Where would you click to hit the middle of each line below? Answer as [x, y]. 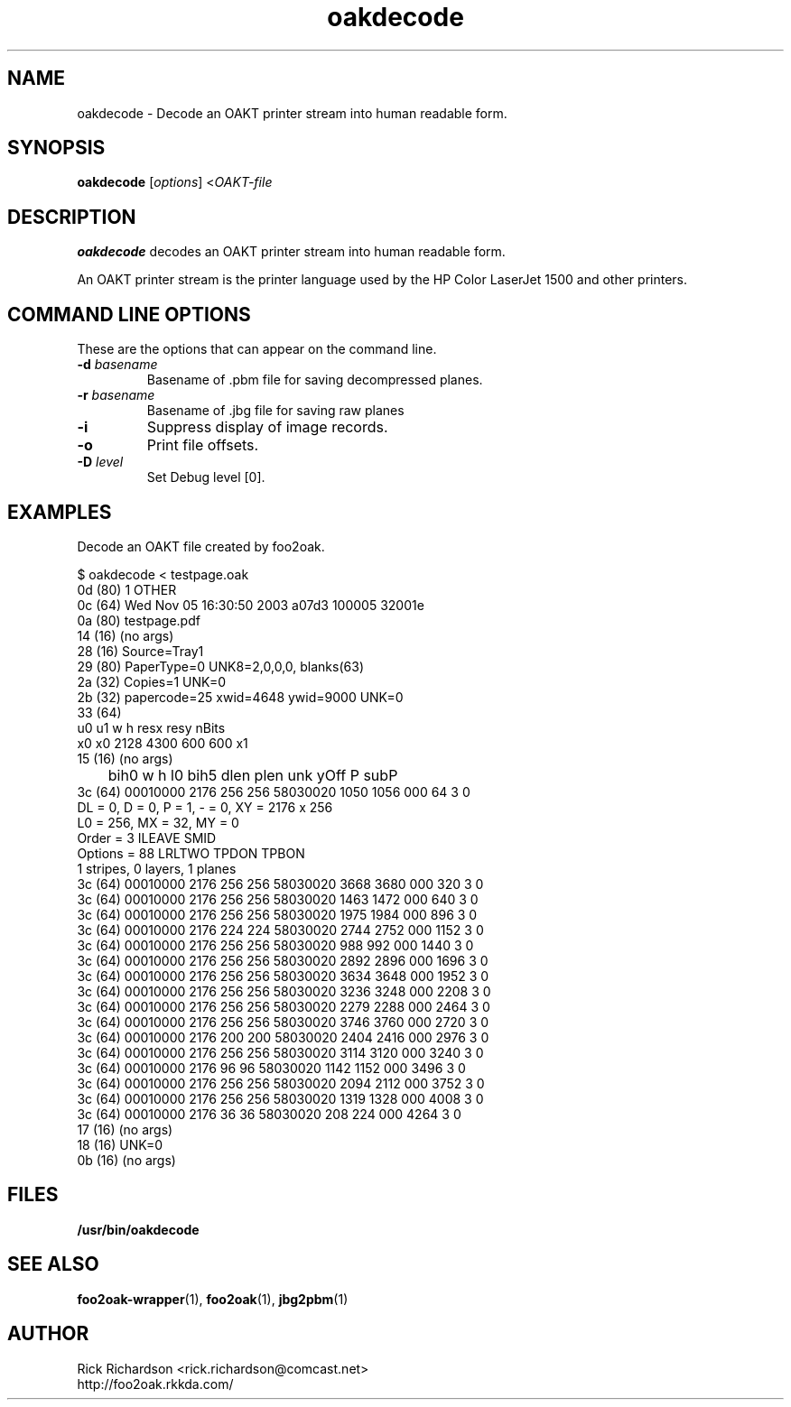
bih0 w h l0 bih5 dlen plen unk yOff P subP [253, 775]
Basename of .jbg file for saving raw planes [275, 411]
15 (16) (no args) [125, 758]
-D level [100, 462]
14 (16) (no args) [126, 635]
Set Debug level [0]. [206, 477]
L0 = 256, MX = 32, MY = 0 [158, 822]
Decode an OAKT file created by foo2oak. [201, 546]
